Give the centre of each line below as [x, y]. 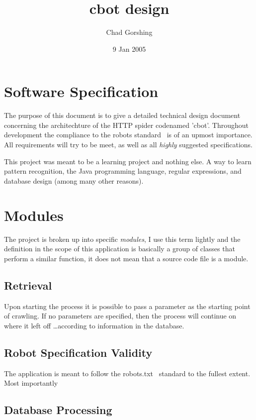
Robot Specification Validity [78, 352]
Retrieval [28, 285]
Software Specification [81, 91]
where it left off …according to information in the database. [94, 325]
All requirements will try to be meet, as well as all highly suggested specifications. [128, 145]
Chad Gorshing [129, 32]
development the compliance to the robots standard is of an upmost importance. [128, 135]
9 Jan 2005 [129, 49]
